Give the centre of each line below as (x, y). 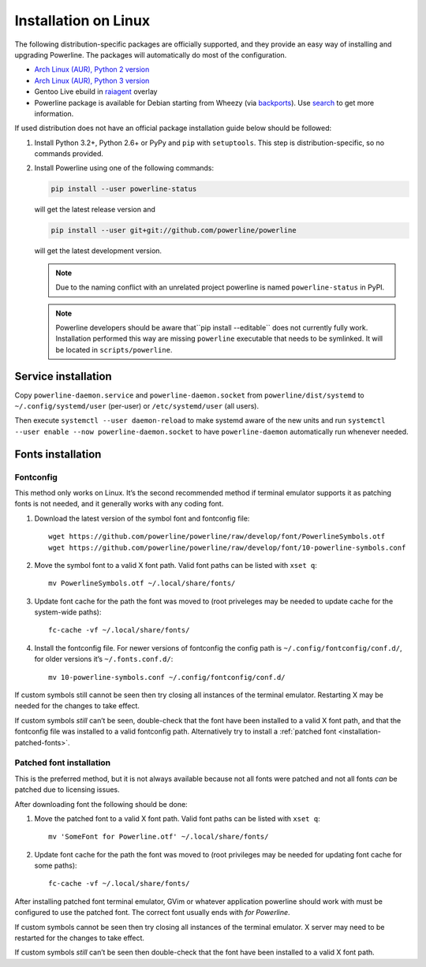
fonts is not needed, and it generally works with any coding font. (119, 504)
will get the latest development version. (98, 251)
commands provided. (69, 154)
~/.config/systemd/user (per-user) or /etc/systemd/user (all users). (137, 406)
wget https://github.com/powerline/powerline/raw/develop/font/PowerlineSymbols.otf (217, 537)
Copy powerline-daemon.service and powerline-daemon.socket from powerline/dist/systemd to (189, 395)
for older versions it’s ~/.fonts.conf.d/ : (104, 659)
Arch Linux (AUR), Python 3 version (92, 80)
